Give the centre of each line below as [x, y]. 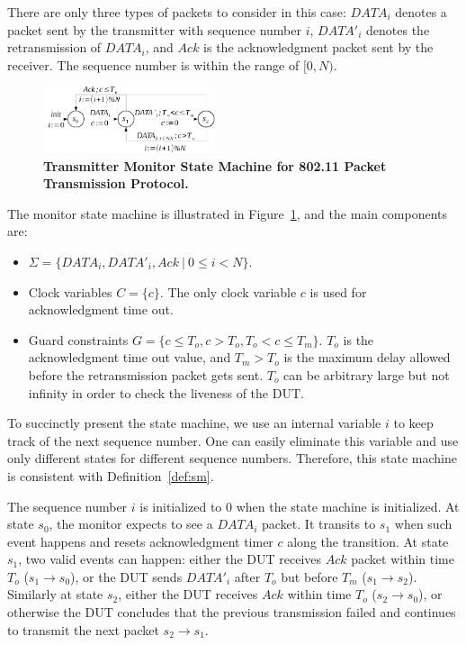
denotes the [398, 29]
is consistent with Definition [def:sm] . [111, 475]
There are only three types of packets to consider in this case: [177, 12]
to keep [413, 423]
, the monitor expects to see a [131, 524]
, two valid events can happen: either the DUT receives [170, 559]
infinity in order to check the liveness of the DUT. [166, 392]
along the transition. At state [368, 541]
